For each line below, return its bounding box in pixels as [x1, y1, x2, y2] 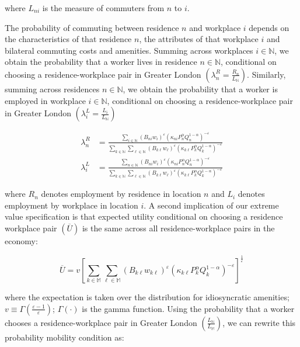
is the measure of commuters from [42, 2, 165, 13]
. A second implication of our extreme [144, 199, 279, 211]
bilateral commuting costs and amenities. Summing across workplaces [5, 44, 253, 56]
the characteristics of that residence [5, 33, 132, 45]
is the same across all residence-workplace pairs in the [82, 222, 275, 234]
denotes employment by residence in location [41, 188, 201, 200]
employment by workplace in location [5, 199, 138, 211]
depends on [249, 21, 289, 33]
